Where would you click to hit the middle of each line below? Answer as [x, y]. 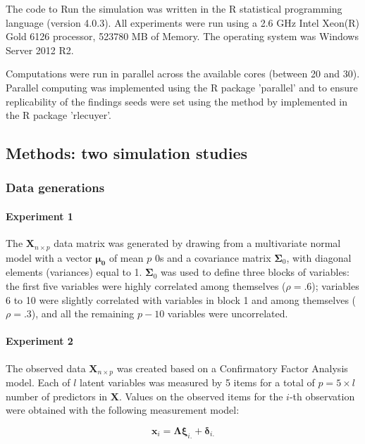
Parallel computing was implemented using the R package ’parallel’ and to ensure [182, 87]
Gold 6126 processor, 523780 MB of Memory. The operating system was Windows [182, 36]
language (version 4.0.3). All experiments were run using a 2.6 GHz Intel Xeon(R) [182, 22]
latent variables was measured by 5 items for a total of [197, 382]
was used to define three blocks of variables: [255, 272]
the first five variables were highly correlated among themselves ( [146, 286]
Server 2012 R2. [40, 50]
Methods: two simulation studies [127, 153]
